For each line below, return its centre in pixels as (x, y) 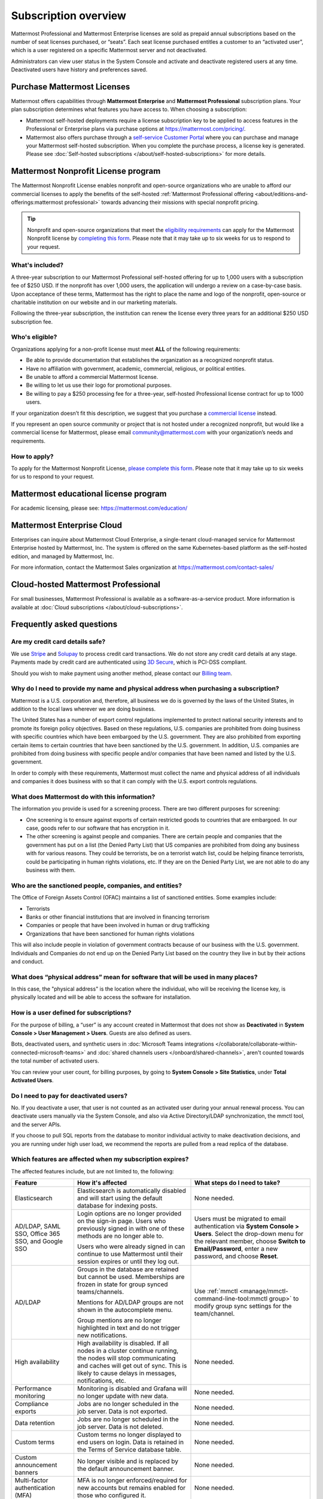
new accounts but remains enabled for (131, 1488)
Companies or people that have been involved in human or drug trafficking (118, 925)
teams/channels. (100, 1292)
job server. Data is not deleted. (120, 1427)
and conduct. (28, 961)
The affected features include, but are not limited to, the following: (93, 1171)
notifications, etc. (101, 1381)
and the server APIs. (36, 1124)
